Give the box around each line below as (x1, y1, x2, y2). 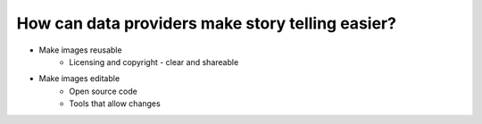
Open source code (69, 86, 137, 96)
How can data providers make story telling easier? (16, 13, 397, 33)
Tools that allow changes (69, 98, 161, 109)
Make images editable (38, 73, 120, 84)
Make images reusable (38, 45, 122, 55)
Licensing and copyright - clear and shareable (69, 56, 239, 67)
